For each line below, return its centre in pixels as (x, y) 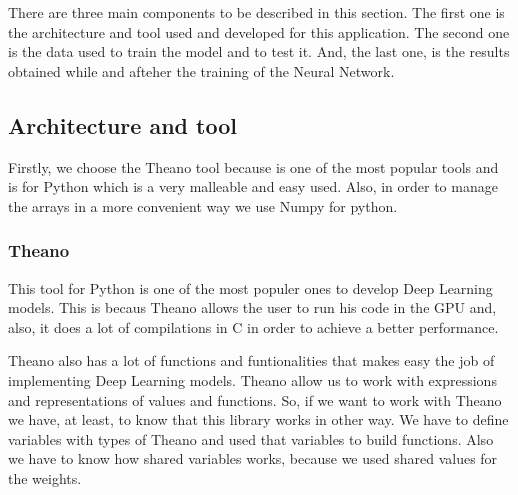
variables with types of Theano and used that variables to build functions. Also (251, 438)
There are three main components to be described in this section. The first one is (256, 12)
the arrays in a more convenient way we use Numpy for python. (203, 205)
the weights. (45, 477)
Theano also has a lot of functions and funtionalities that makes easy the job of (251, 360)
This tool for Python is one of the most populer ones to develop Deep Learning (250, 287)
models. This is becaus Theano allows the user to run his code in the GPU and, (252, 307)
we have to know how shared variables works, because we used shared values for (253, 458)
